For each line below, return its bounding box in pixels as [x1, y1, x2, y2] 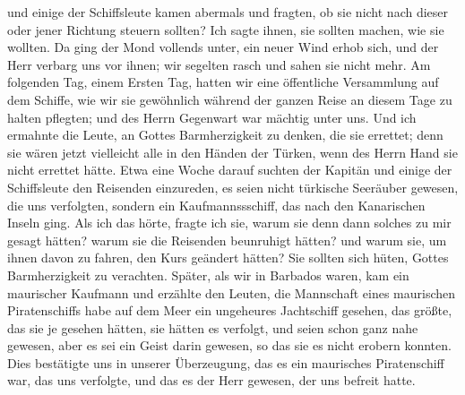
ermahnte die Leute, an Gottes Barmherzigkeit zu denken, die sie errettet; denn [7, 125, 443, 144]
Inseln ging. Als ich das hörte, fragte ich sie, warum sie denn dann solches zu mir [7, 213, 452, 232]
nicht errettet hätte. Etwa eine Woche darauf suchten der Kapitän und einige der [7, 160, 452, 179]
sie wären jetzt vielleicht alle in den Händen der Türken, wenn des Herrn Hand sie [7, 142, 458, 161]
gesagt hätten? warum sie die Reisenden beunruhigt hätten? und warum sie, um [7, 230, 447, 249]
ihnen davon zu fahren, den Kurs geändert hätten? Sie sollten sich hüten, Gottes [7, 248, 449, 267]
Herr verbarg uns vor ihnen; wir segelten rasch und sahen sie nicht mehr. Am [7, 55, 431, 73]
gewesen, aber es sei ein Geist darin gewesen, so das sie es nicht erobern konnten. [7, 336, 452, 355]
